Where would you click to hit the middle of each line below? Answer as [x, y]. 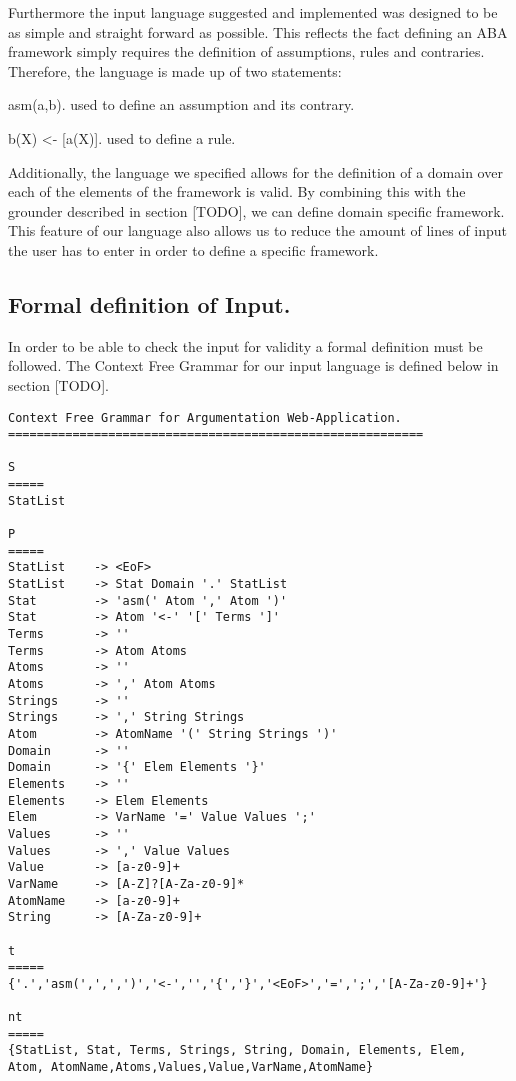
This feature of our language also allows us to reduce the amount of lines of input [258, 230]
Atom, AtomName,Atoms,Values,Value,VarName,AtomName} [191, 1067]
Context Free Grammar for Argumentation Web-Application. [205, 417]
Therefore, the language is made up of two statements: [175, 70]
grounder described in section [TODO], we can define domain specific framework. [256, 210]
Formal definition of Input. [149, 303]
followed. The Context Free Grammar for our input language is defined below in [253, 365]
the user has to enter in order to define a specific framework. [193, 249]
